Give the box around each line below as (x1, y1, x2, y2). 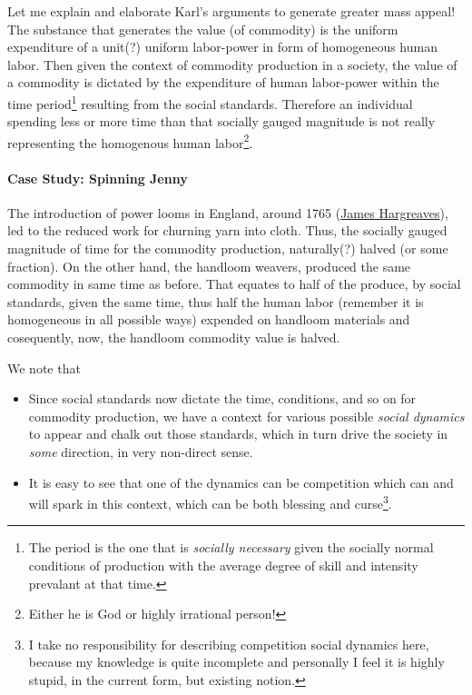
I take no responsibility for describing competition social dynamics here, (28, 634, 429, 653)
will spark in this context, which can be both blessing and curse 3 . (28, 491, 392, 512)
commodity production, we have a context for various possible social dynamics (28, 406, 465, 425)
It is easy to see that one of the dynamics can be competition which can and (28, 472, 454, 491)
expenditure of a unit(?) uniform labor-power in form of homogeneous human (7, 37, 438, 56)
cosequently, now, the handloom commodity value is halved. (7, 328, 340, 347)
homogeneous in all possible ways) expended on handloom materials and (7, 310, 410, 329)
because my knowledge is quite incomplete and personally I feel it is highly (28, 652, 445, 671)
